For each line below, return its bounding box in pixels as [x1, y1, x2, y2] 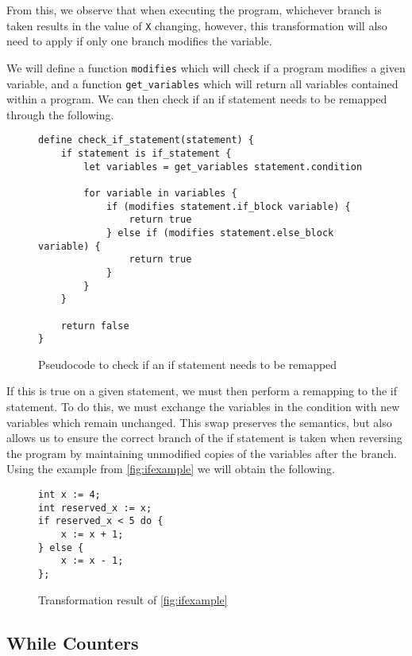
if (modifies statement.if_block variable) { [106, 200, 351, 212]
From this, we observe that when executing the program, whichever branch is [6, 2, 382, 17]
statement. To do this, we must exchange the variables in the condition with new [6, 398, 400, 415]
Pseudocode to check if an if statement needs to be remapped [38, 355, 337, 372]
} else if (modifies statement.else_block [106, 227, 334, 239]
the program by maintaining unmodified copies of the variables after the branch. [6, 444, 397, 461]
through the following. [6, 106, 114, 122]
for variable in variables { [83, 187, 237, 199]
